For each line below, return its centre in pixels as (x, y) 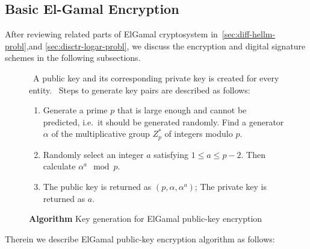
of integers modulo (199, 134)
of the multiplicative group (101, 134)
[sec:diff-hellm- (249, 34)
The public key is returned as (97, 186)
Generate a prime (75, 110)
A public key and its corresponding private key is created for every (156, 77)
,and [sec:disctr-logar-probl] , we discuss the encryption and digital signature (166, 46)
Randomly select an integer (93, 154)
